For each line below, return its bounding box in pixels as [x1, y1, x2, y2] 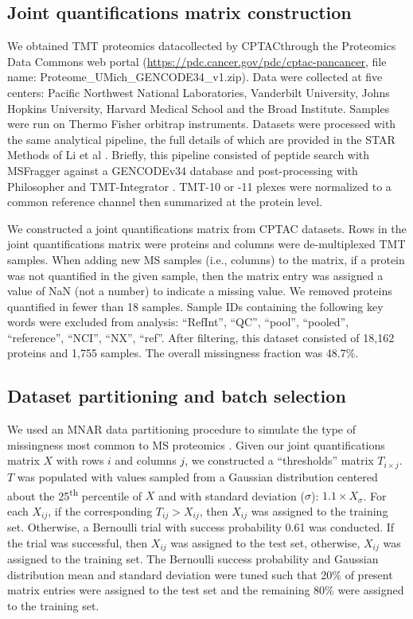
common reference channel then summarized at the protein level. [7, 193, 323, 210]
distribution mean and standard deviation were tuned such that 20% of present [7, 566, 393, 582]
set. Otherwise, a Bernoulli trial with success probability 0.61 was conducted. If [7, 519, 395, 535]
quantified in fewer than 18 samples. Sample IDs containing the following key [7, 298, 384, 314]
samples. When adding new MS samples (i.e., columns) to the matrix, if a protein [7, 251, 405, 267]
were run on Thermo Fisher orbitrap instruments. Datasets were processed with [7, 115, 396, 132]
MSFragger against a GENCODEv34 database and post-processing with [7, 162, 358, 178]
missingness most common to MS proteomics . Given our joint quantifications [7, 436, 385, 453]
